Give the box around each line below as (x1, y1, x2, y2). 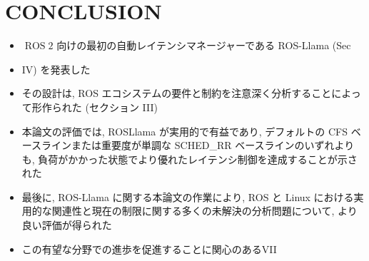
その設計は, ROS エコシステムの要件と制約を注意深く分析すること (21, 86, 332, 101)
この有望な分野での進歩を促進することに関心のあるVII (21, 241, 277, 256)
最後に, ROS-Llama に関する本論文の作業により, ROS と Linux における (21, 189, 354, 204)
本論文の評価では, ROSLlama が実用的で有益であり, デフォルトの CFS (21, 123, 348, 138)
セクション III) (89, 99, 158, 114)
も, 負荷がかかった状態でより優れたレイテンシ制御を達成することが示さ (21, 151, 358, 166)
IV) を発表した (21, 61, 91, 76)
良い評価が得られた (21, 217, 112, 232)
